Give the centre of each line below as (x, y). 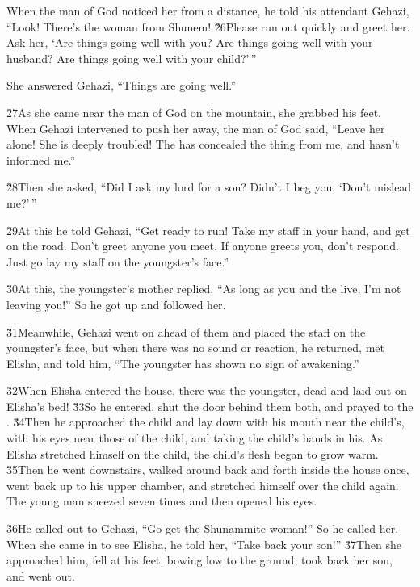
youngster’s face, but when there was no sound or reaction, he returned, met (195, 348)
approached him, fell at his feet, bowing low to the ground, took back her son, (199, 560)
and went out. (41, 575)
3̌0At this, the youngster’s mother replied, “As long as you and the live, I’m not (204, 289)
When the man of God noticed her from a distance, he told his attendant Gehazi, (208, 10)
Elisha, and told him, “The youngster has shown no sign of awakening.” (183, 363)
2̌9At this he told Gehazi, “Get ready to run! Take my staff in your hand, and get (208, 230)
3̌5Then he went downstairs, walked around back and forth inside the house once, (208, 470)
